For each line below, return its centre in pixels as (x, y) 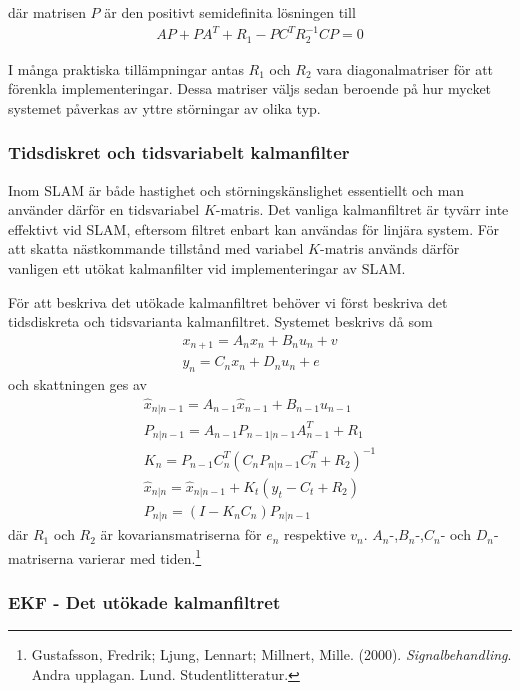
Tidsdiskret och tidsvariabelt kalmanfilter (179, 152)
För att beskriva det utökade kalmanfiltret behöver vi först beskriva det (228, 301)
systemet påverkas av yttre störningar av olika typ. (164, 107)
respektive (315, 534)
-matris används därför (390, 248)
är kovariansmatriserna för (181, 534)
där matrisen (47, 12)
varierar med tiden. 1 (140, 556)
